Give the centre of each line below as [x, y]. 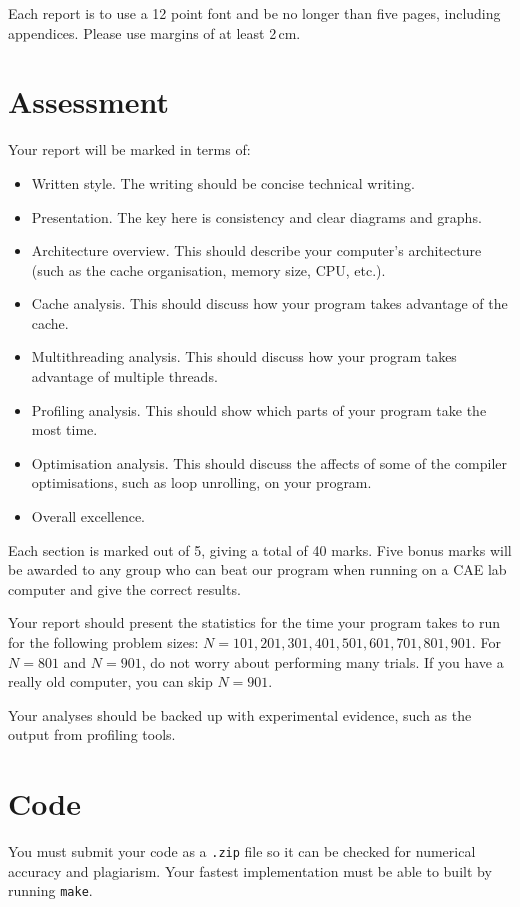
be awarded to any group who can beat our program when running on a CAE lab [257, 569]
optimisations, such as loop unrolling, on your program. [201, 482]
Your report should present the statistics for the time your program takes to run [254, 622]
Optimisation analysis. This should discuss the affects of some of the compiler [269, 462]
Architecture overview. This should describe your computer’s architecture [256, 250]
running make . [50, 890]
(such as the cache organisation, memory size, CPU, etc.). [208, 269]
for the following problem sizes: [103, 642]
